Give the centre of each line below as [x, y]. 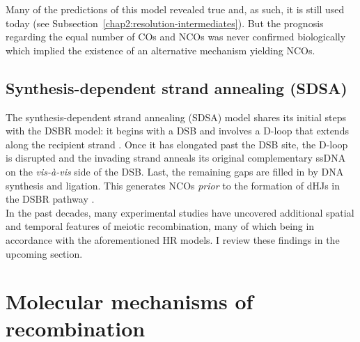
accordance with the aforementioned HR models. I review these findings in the [173, 239]
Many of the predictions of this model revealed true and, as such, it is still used [175, 9]
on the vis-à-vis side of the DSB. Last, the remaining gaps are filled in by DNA [175, 171]
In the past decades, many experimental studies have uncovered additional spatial [180, 212]
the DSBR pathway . [50, 199]
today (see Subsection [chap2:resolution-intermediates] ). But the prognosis [165, 23]
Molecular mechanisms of [130, 301]
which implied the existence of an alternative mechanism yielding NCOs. [161, 50]
